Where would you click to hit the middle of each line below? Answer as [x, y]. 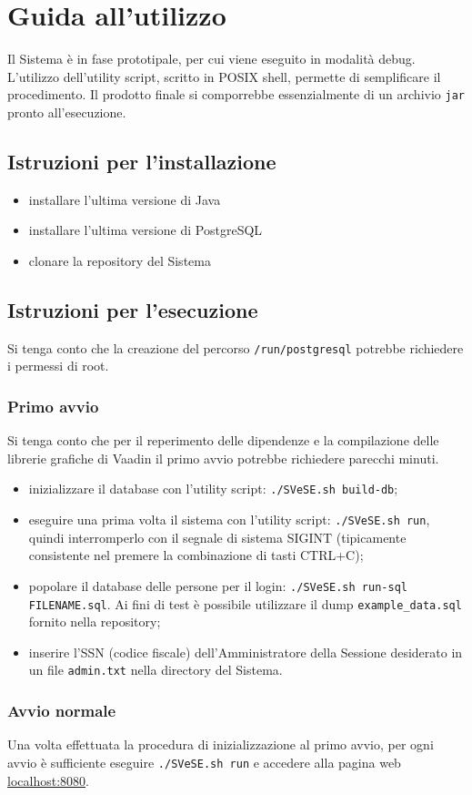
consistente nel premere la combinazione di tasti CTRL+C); [196, 555]
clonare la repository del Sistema [120, 260]
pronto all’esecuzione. [67, 112]
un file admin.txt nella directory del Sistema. [156, 670]
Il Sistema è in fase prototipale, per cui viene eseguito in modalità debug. [211, 59]
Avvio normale [62, 710]
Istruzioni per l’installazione [142, 161]
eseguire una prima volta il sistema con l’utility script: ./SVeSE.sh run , [229, 520]
